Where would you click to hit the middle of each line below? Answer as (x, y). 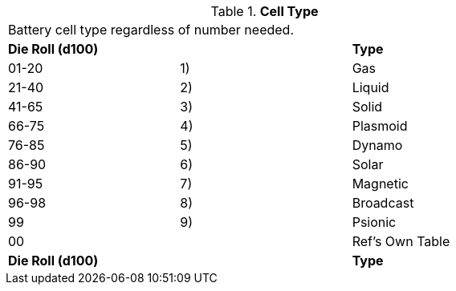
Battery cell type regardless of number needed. (151, 30)
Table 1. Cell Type (265, 11)
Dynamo (377, 145)
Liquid (370, 87)
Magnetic (380, 184)
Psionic (374, 222)
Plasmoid (380, 126)
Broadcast (383, 203)
